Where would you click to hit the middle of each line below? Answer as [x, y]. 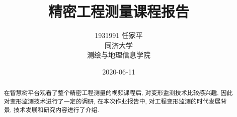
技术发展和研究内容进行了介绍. [56, 109]
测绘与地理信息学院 [119, 55]
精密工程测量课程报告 [118, 11]
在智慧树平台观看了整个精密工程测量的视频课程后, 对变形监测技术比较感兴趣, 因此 [118, 93]
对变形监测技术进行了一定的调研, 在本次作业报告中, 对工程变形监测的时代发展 [112, 101]
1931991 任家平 [119, 35]
